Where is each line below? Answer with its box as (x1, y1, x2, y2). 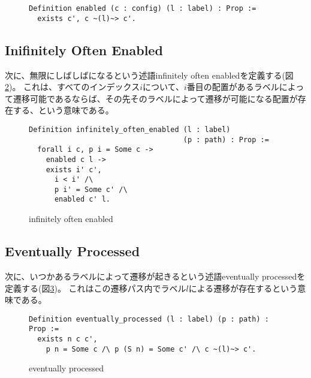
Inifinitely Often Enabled (5, 40, 163, 59)
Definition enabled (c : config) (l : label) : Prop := (29, 4, 256, 13)
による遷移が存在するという (188, 281, 298, 294)
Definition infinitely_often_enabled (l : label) (29, 125, 231, 134)
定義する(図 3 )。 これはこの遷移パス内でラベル (5, 281, 186, 294)
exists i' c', (46, 165, 102, 174)
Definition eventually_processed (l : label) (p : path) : (29, 314, 269, 323)
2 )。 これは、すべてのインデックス (5, 80, 140, 93)
